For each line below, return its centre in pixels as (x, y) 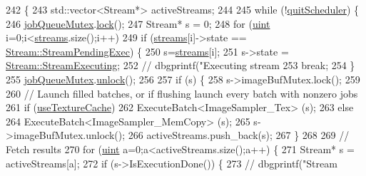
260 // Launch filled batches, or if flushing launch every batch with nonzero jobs (182, 93)
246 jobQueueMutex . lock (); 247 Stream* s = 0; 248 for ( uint (138, 23)
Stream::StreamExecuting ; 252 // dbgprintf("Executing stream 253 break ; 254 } (181, 65)
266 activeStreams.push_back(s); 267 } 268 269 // (239, 135)
